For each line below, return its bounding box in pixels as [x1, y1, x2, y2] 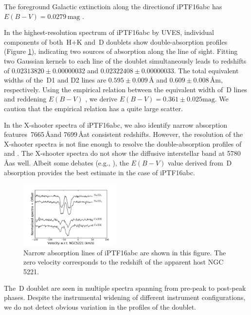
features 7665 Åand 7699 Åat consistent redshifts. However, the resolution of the [4, 129, 243, 139]
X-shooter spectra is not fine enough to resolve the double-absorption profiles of [4, 138, 242, 149]
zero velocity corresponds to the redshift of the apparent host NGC [23, 257, 224, 267]
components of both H [4, 36, 72, 47]
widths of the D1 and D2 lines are [4, 75, 107, 85]
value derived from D [167, 157, 232, 167]
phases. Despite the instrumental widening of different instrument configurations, [4, 292, 246, 302]
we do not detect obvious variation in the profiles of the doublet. [4, 301, 196, 312]
